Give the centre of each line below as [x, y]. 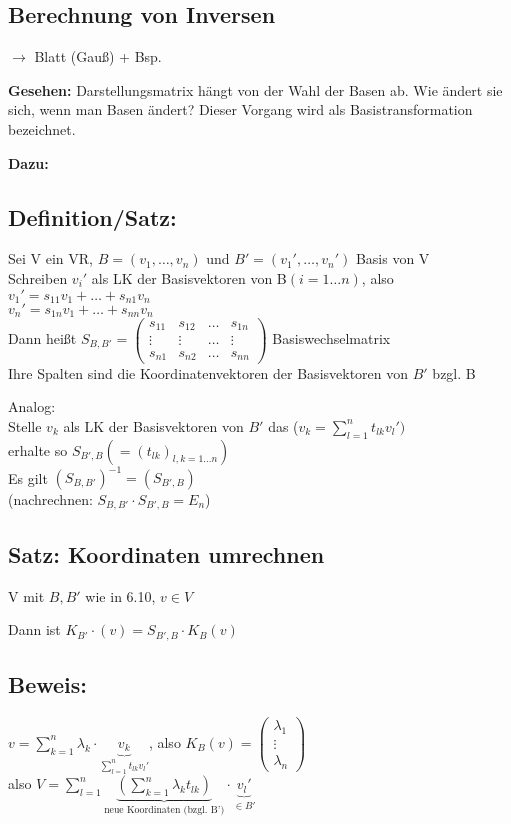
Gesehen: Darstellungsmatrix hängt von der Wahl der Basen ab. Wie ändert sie [255, 89]
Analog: [32, 406]
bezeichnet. [42, 128]
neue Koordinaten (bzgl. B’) [164, 810]
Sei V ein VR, [50, 258]
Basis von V [392, 258]
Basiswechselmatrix [331, 338]
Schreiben [38, 277]
